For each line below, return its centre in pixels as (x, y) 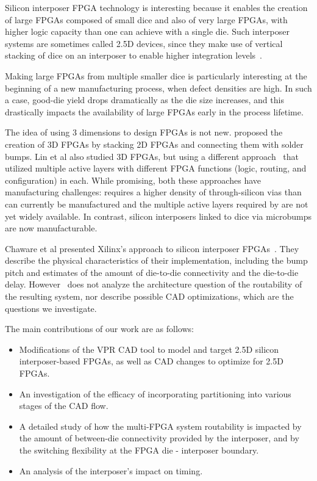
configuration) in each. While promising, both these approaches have (133, 180)
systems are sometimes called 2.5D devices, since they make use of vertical (144, 43)
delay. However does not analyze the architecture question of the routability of (154, 284)
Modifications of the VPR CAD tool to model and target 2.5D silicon (149, 349)
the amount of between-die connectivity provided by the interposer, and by (159, 438)
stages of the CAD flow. (64, 406)
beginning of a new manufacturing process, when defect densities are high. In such (158, 88)
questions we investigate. (51, 308)
